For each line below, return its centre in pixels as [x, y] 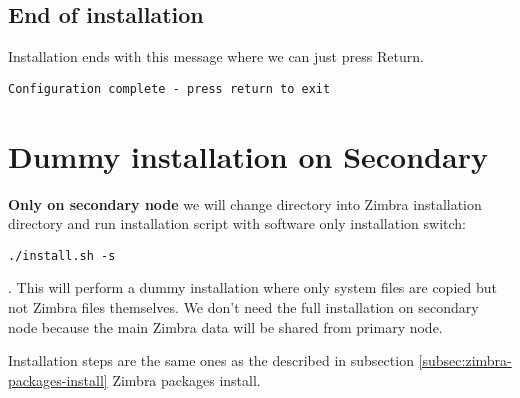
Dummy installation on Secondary [248, 155]
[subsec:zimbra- [465, 360]
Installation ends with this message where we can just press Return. [216, 56]
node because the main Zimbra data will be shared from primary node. [225, 326]
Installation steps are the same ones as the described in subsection [211, 360]
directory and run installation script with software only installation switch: [237, 223]
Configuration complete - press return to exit [169, 88]
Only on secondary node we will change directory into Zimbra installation [245, 203]
